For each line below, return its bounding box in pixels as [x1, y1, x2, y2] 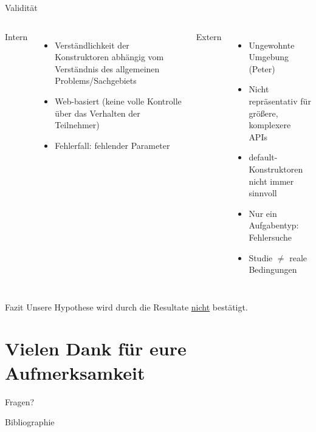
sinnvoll [249, 187, 277, 199]
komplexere [249, 118, 291, 131]
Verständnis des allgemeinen [55, 62, 160, 75]
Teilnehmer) [55, 118, 100, 131]
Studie [249, 251, 273, 264]
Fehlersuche [249, 230, 292, 243]
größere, [249, 106, 278, 119]
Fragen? [5, 395, 35, 408]
